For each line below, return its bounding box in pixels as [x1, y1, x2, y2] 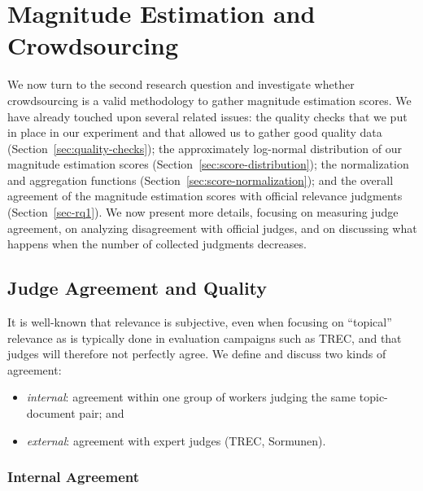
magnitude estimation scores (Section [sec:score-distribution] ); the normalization [7, 156, 409, 173]
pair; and [79, 405, 124, 422]
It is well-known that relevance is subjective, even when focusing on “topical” [7, 313, 392, 331]
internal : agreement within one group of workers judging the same [26, 388, 356, 406]
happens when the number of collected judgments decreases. [7, 235, 307, 252]
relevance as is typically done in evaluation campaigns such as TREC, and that [7, 329, 402, 346]
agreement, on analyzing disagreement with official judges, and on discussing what [7, 219, 417, 236]
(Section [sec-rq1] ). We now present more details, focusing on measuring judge [7, 204, 399, 221]
